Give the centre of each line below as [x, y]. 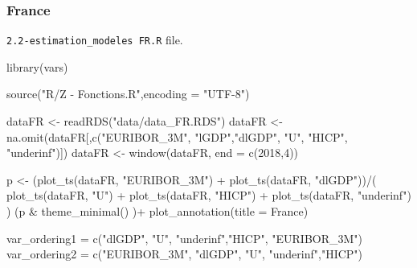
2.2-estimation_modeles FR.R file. [95, 40]
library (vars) [37, 66]
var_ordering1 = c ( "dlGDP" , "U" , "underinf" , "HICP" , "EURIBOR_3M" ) [185, 238]
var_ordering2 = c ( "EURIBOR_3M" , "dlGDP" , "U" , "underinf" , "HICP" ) [185, 254]
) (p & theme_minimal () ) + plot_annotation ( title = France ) [157, 211]
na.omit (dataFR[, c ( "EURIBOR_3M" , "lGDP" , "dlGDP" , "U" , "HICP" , [177, 136]
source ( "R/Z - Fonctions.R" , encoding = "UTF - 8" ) [128, 94]
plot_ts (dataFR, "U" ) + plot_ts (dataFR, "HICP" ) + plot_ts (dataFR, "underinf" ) [209, 195]
